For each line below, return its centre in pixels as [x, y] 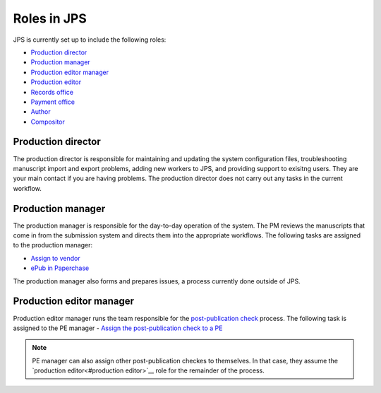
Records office [52, 92]
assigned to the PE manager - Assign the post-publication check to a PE [118, 328]
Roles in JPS [50, 18]
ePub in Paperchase [60, 268]
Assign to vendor [55, 258]
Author [41, 112]
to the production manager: [53, 245]
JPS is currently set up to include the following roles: [90, 40]
